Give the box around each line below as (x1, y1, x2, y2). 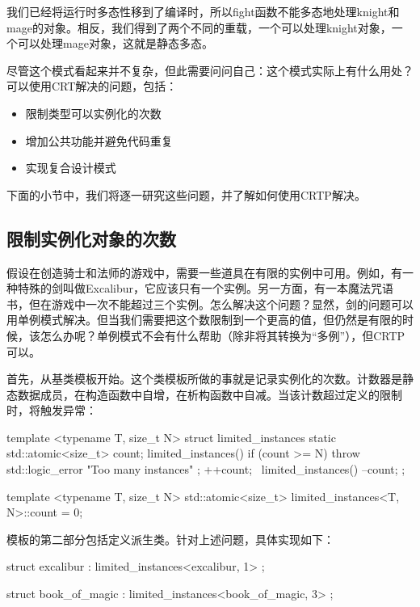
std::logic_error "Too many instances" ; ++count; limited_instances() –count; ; (6, 461, 405, 478)
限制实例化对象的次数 (6, 226, 176, 251)
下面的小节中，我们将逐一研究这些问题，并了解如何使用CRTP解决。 (6, 186, 366, 203)
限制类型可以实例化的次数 (25, 104, 162, 121)
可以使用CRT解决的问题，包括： (6, 78, 178, 95)
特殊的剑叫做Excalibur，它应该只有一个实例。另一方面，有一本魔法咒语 (17, 280, 393, 297)
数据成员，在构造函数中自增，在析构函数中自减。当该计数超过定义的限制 (17, 386, 402, 403)
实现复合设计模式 (25, 159, 116, 176)
